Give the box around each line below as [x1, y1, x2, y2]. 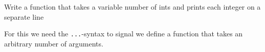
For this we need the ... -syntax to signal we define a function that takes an [4, 28, 243, 39]
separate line [4, 11, 44, 22]
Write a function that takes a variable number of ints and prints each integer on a [4, 2, 261, 12]
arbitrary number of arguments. [4, 38, 103, 48]
